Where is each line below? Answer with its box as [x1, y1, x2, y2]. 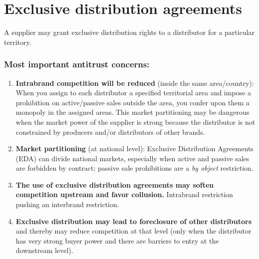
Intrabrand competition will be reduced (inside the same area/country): [15, 77, 254, 88]
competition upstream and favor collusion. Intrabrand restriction [15, 189, 233, 200]
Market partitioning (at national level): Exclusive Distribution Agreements [15, 143, 254, 154]
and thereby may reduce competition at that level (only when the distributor [15, 226, 252, 236]
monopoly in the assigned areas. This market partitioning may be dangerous [15, 107, 250, 117]
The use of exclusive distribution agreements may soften [15, 179, 214, 190]
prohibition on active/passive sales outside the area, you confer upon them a [15, 97, 250, 107]
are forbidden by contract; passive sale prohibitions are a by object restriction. [15, 163, 254, 173]
